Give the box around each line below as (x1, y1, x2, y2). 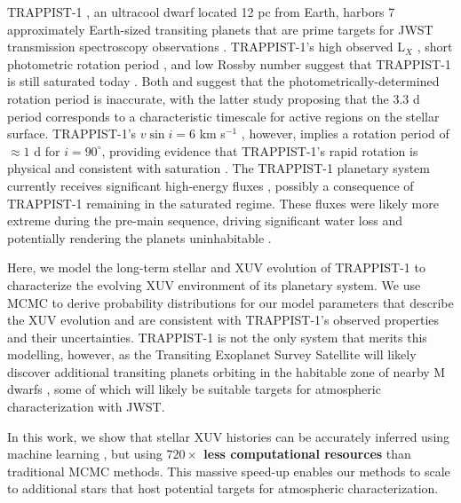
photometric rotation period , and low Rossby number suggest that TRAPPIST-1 (7, 54, 451, 73)
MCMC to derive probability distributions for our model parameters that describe (7, 293, 454, 311)
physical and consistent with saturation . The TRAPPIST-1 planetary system (7, 159, 430, 177)
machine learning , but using (7, 444, 163, 463)
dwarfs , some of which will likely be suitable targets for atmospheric (7, 380, 381, 398)
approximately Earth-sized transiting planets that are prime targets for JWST (7, 20, 433, 38)
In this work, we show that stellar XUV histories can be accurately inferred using (7, 427, 450, 445)
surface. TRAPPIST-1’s (7, 124, 137, 143)
